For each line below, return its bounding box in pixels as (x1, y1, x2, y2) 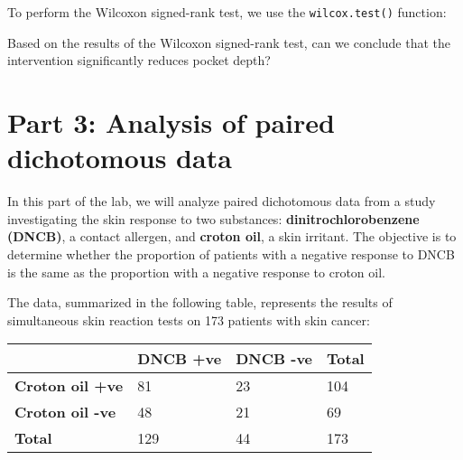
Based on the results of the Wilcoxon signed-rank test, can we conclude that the (7, 33, 451, 52)
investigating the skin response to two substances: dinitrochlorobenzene (7, 209, 420, 228)
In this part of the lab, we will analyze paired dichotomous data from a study (7, 192, 436, 211)
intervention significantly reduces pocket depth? (7, 51, 271, 70)
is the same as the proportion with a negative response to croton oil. (7, 262, 385, 281)
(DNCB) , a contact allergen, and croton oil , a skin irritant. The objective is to (7, 227, 457, 246)
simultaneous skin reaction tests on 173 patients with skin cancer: (7, 310, 370, 329)
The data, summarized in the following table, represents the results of (7, 293, 393, 312)
